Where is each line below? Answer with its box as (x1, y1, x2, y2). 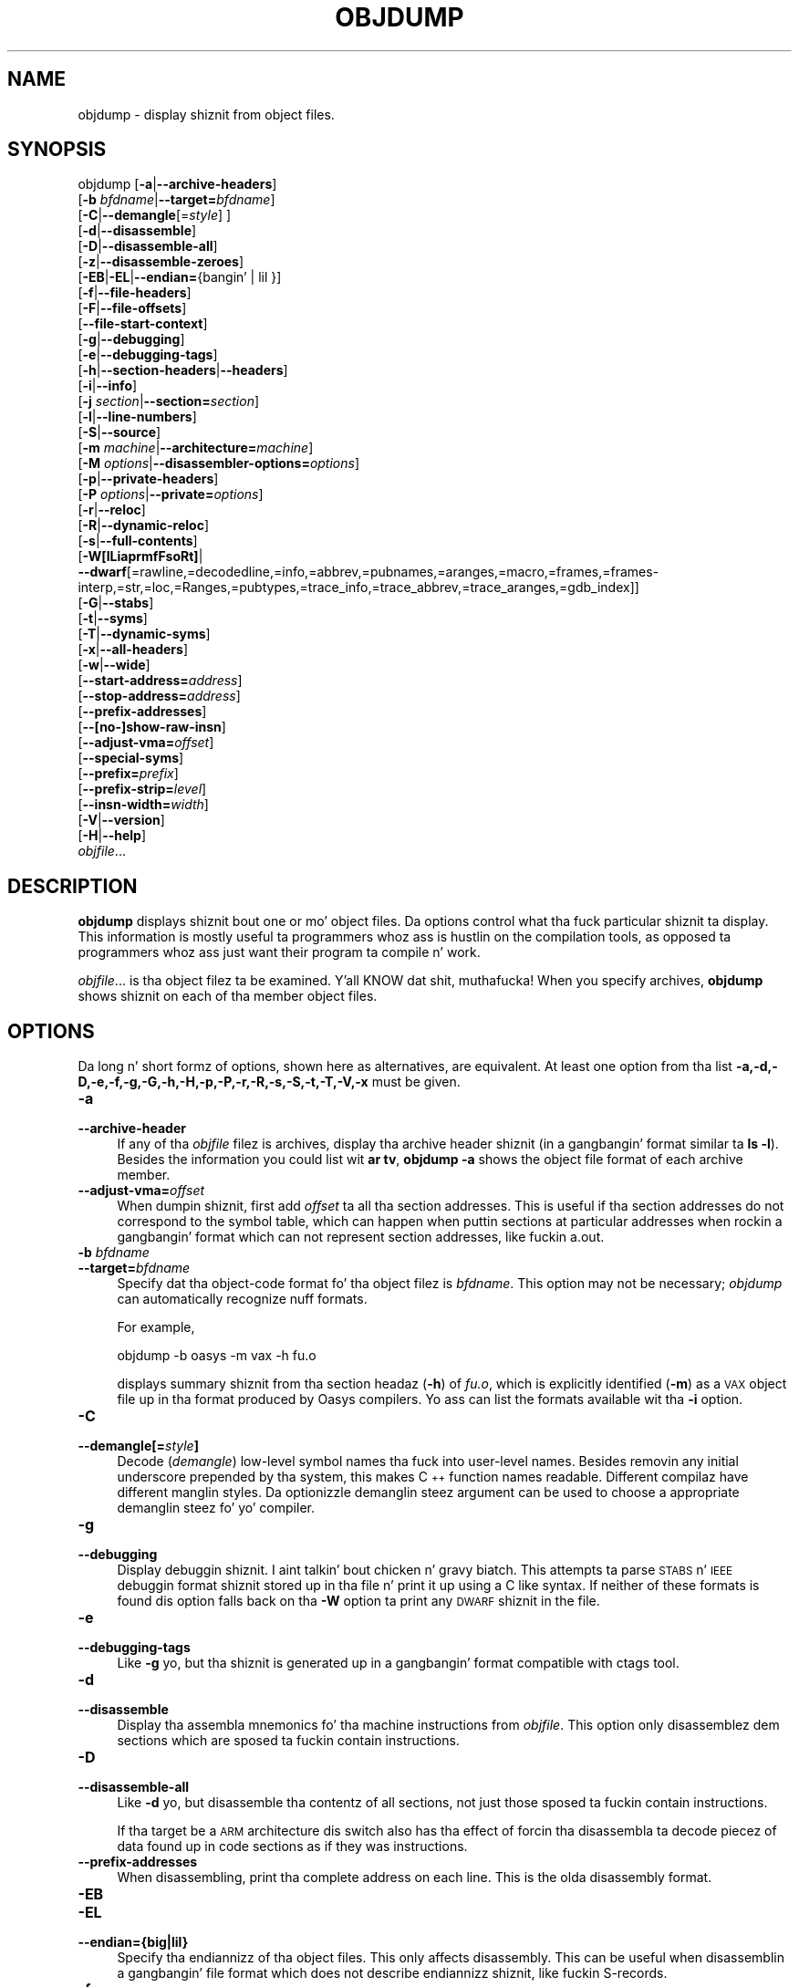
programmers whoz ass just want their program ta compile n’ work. (78, 944, 481, 961)
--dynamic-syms (99, 626, 206, 642)
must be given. (371, 1074, 461, 1090)
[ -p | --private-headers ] (78, 471, 219, 487)
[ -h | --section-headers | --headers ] (78, 362, 288, 379)
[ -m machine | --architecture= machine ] (78, 440, 314, 456)
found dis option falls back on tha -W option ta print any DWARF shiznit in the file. (117, 1593, 600, 1609)
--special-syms (82, 750, 179, 766)
